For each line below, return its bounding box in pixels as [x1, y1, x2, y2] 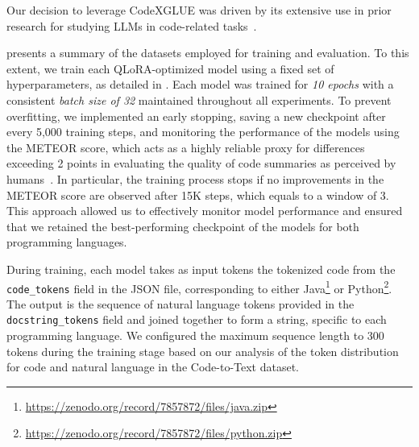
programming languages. [6, 234, 127, 250]
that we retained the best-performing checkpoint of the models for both [6, 217, 359, 234]
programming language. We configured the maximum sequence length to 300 [6, 327, 384, 344]
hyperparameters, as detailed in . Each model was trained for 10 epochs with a [6, 76, 394, 93]
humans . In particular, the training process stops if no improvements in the [6, 170, 384, 187]
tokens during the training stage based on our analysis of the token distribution [6, 342, 399, 359]
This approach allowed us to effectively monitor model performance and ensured [6, 202, 403, 219]
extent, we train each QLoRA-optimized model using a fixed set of [6, 60, 334, 77]
